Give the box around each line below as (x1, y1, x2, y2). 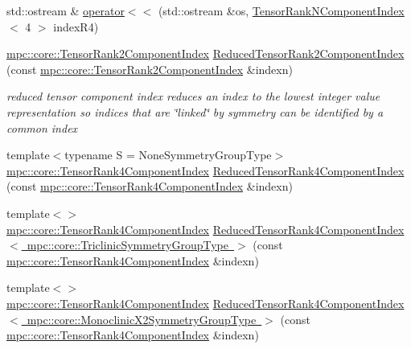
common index (6, 119, 78, 136)
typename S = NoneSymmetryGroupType (64, 146, 272, 163)
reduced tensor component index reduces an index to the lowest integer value (6, 88, 380, 105)
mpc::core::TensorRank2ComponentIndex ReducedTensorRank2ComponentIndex (6, 45, 405, 62)
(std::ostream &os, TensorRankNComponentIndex (158, 2, 405, 18)
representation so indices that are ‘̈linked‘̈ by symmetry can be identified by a (6, 103, 384, 120)
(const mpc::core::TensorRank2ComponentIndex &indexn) (6, 60, 293, 77)
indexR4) (53, 18, 99, 35)
